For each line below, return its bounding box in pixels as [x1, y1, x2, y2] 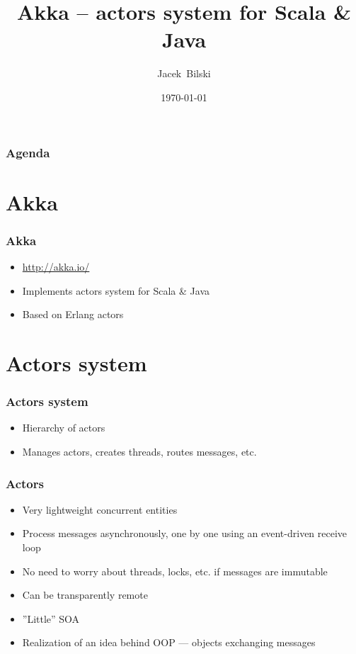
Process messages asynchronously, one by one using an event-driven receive [22, 526, 348, 541]
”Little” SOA [22, 611, 80, 626]
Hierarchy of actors [22, 420, 105, 435]
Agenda [6, 143, 50, 161]
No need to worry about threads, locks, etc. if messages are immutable [22, 563, 328, 578]
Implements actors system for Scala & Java [22, 283, 209, 298]
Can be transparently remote [22, 587, 148, 602]
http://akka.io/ [22, 259, 90, 274]
